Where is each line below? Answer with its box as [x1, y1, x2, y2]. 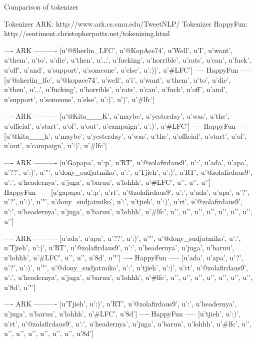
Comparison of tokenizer [4, 2, 79, 12]
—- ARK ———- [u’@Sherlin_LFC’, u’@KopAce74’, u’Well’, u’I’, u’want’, [4, 45, 233, 55]
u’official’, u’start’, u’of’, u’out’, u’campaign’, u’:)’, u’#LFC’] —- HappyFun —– [4, 120, 248, 131]
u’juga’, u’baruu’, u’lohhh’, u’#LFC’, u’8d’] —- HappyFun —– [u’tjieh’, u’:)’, [4, 308, 240, 319]
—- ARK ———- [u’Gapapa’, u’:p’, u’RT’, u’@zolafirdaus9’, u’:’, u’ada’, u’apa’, [4, 157, 248, 167]
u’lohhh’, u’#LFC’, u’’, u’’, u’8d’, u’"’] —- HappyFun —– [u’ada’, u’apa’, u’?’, [4, 252, 243, 263]
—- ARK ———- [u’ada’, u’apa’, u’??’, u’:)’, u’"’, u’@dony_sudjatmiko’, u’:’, [4, 232, 241, 243]
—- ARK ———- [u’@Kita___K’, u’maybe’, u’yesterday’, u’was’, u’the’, [4, 111, 229, 121]
